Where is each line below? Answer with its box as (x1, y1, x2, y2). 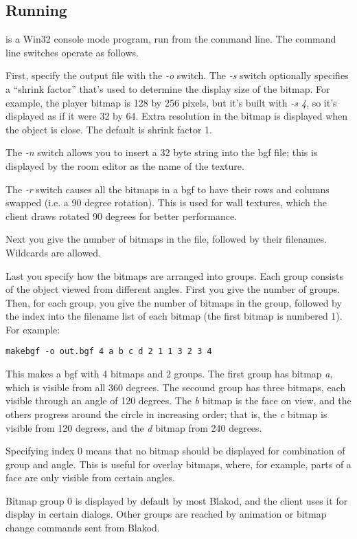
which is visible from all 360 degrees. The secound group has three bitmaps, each (5, 379, 346, 394)
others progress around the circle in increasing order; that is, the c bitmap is (5, 406, 327, 421)
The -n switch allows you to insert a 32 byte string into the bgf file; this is (5, 145, 318, 159)
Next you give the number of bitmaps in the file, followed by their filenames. (5, 232, 327, 246)
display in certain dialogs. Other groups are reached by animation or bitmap (5, 507, 327, 521)
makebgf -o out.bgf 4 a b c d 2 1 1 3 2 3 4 (5, 346, 212, 357)
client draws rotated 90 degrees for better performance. (5, 208, 238, 223)
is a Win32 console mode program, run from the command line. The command (5, 32, 336, 46)
